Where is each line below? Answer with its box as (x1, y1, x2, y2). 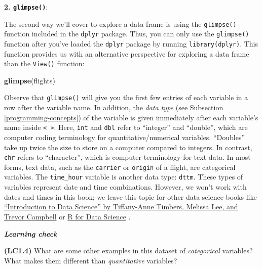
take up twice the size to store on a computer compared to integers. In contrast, (4, 142, 252, 152)
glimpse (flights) (4, 75, 55, 85)
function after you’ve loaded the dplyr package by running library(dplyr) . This (4, 38, 258, 49)
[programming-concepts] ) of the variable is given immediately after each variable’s (4, 112, 258, 122)
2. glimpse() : (4, 2, 48, 12)
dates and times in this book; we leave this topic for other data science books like (4, 191, 257, 202)
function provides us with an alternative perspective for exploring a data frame (4, 48, 249, 59)
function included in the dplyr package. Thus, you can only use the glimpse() (4, 28, 249, 39)
